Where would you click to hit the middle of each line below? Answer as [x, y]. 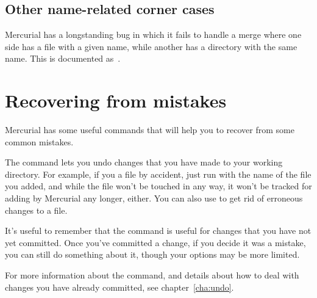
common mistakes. [39, 141]
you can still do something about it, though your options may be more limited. [152, 254]
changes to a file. [36, 210]
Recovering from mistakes [116, 100]
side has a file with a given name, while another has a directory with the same [151, 46]
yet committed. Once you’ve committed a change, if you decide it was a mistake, [155, 242]
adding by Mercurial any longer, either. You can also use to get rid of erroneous [154, 198]
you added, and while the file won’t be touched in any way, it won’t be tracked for [158, 186]
